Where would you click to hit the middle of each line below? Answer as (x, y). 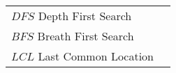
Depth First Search (85, 16)
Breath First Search (86, 36)
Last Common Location (96, 56)
